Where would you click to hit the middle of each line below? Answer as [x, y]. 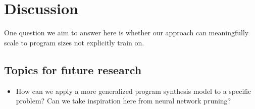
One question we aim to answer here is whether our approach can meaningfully [126, 33]
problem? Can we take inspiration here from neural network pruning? [123, 101]
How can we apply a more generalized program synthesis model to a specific [134, 91]
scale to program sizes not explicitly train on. [74, 42]
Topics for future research [73, 69]
